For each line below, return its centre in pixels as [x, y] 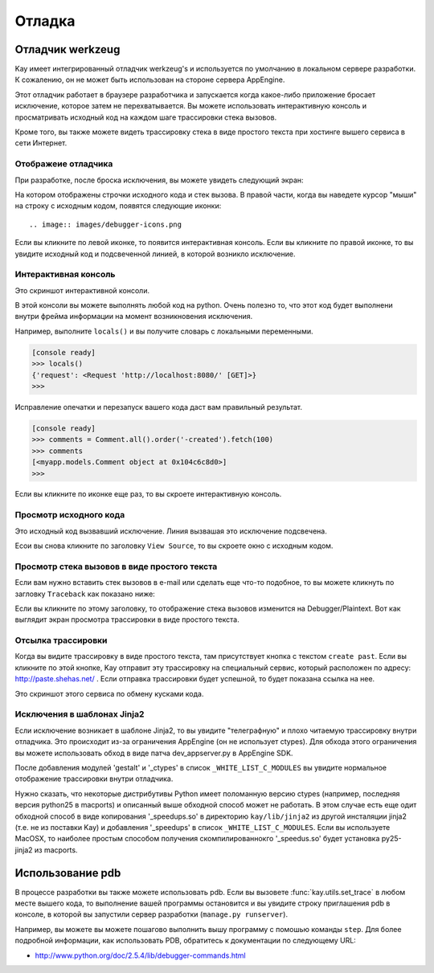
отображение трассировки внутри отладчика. [94, 779]
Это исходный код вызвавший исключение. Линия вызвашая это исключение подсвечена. [171, 531]
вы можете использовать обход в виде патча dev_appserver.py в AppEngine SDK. [154, 753]
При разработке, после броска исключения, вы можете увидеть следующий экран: [160, 180]
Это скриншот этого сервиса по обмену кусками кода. [109, 693]
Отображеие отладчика [64, 164]
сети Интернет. [41, 143]
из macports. [56, 850]
